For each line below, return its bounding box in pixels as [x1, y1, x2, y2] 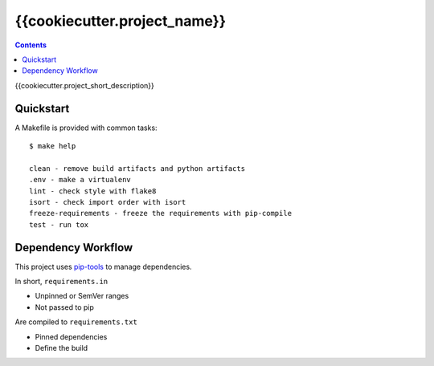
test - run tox [29, 220, 89, 229]
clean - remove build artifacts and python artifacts [29, 164, 245, 173]
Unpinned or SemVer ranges [35, 291, 129, 301]
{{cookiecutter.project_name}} [14, 12, 227, 30]
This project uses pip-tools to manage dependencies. [14, 262, 192, 271]
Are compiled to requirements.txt [14, 317, 138, 327]
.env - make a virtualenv [29, 175, 132, 185]
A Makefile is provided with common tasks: [14, 123, 158, 132]
